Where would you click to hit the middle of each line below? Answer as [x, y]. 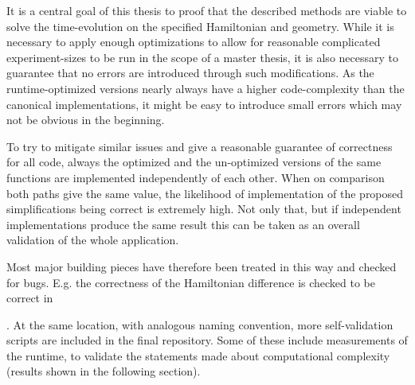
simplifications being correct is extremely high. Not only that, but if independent [204, 209]
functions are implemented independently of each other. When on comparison [196, 177]
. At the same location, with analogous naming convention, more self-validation [200, 324]
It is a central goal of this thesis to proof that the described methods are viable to [207, 10]
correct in [30, 298]
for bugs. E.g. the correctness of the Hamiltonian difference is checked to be [191, 282]
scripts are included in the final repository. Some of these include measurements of [207, 340]
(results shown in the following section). [104, 371]
